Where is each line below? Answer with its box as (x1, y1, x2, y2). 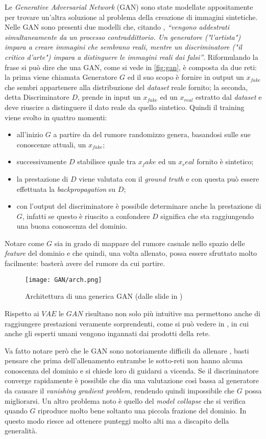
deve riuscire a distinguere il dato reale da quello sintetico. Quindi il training (5, 101, 245, 112)
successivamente (16, 156, 67, 167)
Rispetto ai (5, 308, 39, 318)
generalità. (5, 425, 37, 436)
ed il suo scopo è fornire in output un (127, 72, 244, 82)
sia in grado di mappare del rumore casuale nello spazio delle (54, 237, 245, 248)
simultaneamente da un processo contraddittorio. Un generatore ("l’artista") (5, 31, 241, 42)
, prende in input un (78, 92, 141, 102)
